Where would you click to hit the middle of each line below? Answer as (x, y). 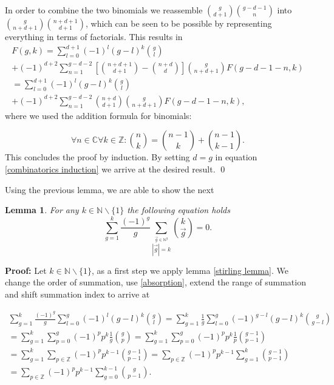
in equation (236, 157)
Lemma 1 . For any (42, 210)
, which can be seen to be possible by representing (179, 23)
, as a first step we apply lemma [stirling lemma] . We (190, 270)
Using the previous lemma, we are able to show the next (110, 189)
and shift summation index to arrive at (77, 294)
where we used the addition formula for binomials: (98, 115)
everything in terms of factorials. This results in (94, 36)
